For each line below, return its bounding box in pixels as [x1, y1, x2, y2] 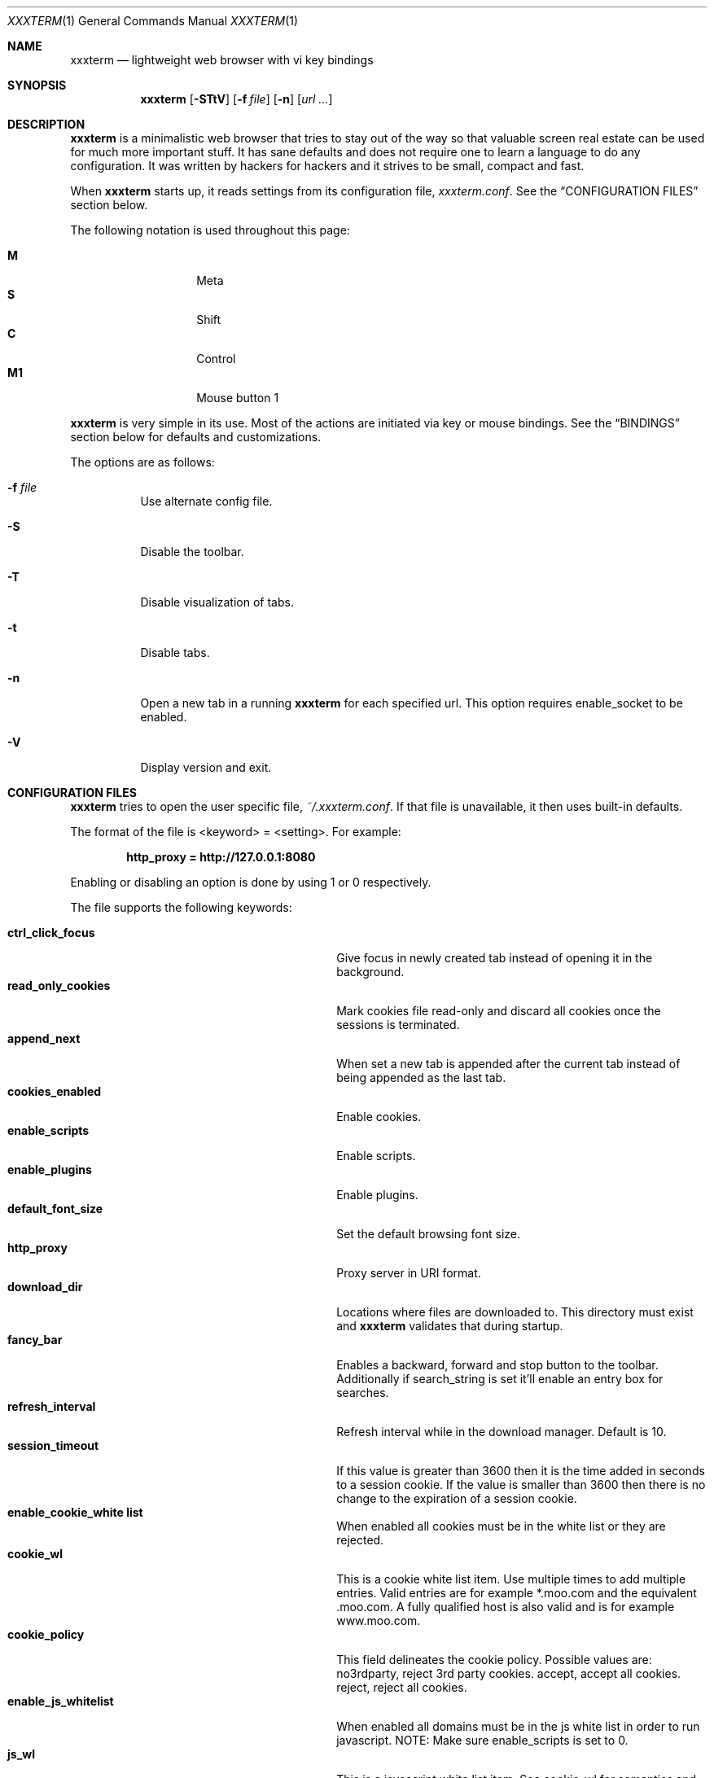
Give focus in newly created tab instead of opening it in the [336, 951, 653, 965]
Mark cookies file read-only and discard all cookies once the [336, 1004, 661, 1018]
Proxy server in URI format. [336, 1266, 481, 1280]
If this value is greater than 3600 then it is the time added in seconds [336, 1464, 705, 1478]
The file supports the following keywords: [70, 900, 292, 914]
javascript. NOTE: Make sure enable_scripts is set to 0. [336, 1733, 629, 1747]
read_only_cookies [7, 979, 111, 992]
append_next [7, 1031, 81, 1045]
